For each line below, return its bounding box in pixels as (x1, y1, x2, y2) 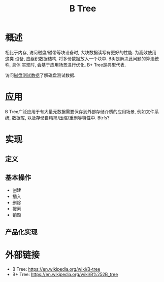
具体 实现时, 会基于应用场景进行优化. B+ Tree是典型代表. (11, 62, 126, 68)
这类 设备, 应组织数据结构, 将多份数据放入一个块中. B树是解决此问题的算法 (5, 55, 155, 62)
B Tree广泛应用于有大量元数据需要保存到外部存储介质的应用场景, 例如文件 (5, 108, 155, 114)
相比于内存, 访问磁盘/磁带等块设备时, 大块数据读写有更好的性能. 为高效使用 (5, 49, 157, 55)
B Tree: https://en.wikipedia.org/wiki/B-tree (12, 266, 100, 272)
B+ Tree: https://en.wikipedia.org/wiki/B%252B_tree (12, 271, 118, 277)
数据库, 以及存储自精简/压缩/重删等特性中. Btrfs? (11, 114, 110, 121)
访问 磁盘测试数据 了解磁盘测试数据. (5, 72, 76, 78)
